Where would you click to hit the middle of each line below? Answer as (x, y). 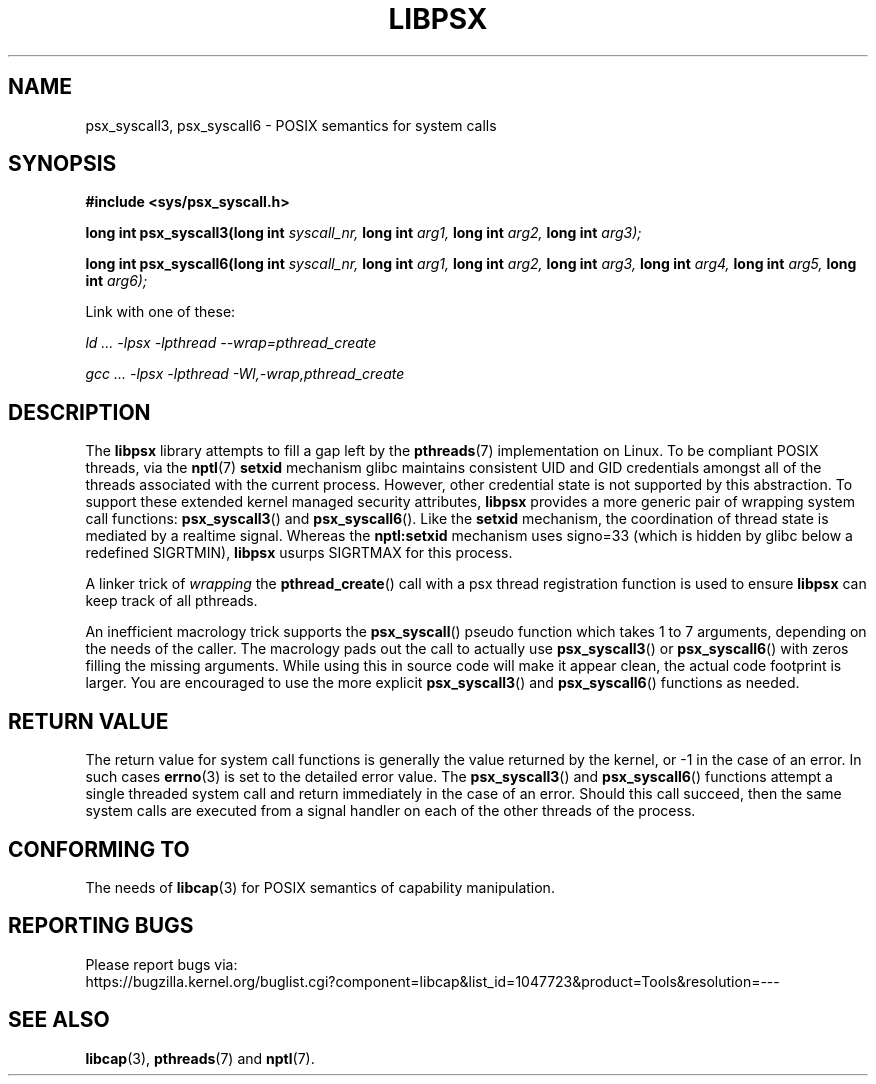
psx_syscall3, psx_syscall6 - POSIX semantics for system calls (291, 125)
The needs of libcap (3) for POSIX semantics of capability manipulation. (320, 887)
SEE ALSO (59, 1020)
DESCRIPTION (79, 412)
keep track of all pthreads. (171, 601)
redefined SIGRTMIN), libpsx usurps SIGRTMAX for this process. (299, 553)
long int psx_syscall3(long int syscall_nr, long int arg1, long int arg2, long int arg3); (363, 233)
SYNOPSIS (62, 164)
